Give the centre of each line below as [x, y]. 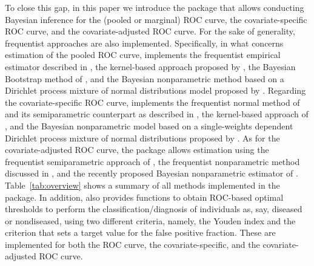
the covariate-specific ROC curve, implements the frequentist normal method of [152, 102]
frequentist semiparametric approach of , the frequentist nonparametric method [152, 161]
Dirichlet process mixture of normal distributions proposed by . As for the [142, 138]
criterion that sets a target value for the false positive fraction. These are [140, 232]
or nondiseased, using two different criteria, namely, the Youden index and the [150, 220]
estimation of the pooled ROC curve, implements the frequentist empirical [143, 55]
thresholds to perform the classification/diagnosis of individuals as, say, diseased [154, 209]
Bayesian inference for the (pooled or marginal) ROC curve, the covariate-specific [156, 19]
